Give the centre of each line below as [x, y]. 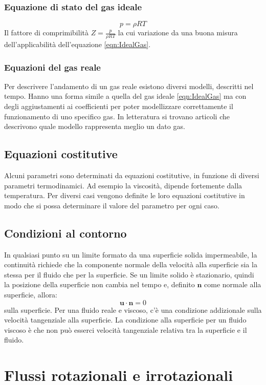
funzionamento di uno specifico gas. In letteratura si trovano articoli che [117, 116]
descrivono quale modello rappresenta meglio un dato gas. [95, 126]
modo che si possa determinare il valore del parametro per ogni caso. [112, 205]
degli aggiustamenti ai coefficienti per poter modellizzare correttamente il [119, 106]
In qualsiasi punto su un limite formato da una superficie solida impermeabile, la [131, 254]
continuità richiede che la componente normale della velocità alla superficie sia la [131, 264]
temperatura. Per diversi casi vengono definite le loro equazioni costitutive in [125, 195]
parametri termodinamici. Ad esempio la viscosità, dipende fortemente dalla [123, 185]
